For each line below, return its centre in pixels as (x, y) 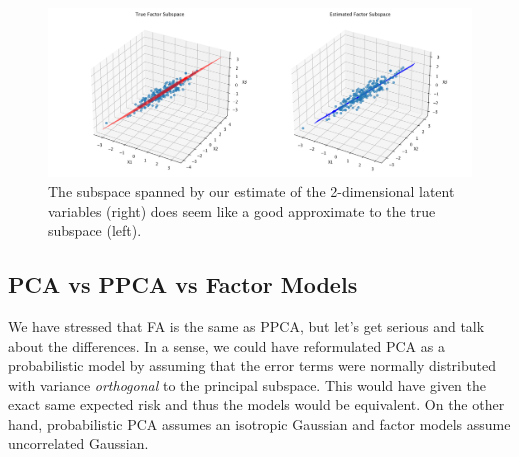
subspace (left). (95, 230)
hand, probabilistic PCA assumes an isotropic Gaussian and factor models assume (259, 423)
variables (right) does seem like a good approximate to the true (242, 210)
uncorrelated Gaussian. (78, 443)
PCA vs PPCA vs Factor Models (183, 284)
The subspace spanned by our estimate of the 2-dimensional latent (251, 190)
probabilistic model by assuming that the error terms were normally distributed (252, 365)
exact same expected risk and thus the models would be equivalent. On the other (256, 404)
